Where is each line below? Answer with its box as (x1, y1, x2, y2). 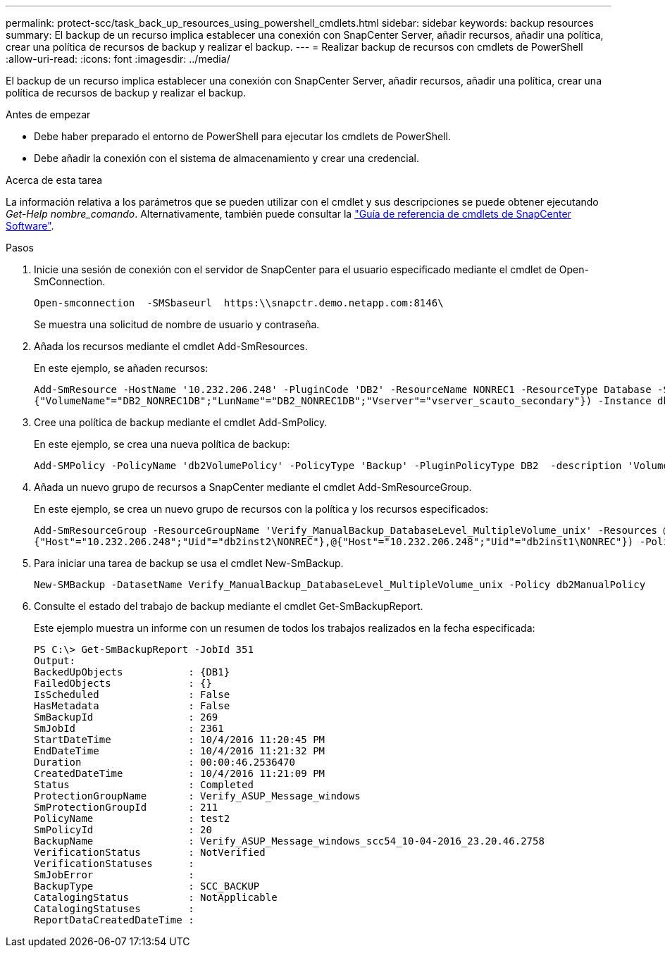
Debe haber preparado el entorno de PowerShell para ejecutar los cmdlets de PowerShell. (34, 130, 451, 142)
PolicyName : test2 (34, 813, 230, 824)
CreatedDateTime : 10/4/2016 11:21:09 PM (34, 768, 325, 779)
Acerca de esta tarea (6, 174, 103, 186)
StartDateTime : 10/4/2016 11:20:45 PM (34, 734, 325, 745)
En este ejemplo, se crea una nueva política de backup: (34, 438, 290, 450)
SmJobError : (34, 869, 194, 880)
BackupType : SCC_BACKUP (34, 880, 260, 892)
